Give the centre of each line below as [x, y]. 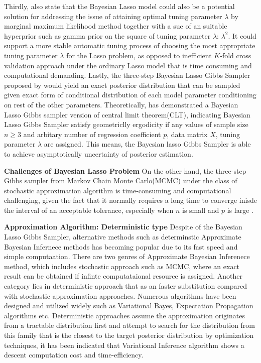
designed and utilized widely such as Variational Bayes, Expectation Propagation [129, 306]
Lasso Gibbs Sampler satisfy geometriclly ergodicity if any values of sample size [126, 124]
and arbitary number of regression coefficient [92, 134]
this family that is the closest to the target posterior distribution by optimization [129, 335]
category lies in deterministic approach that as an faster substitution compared [126, 286]
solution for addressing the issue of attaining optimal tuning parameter [113, 16]
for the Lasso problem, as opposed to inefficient [139, 55]
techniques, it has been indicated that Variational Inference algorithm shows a [124, 345]
